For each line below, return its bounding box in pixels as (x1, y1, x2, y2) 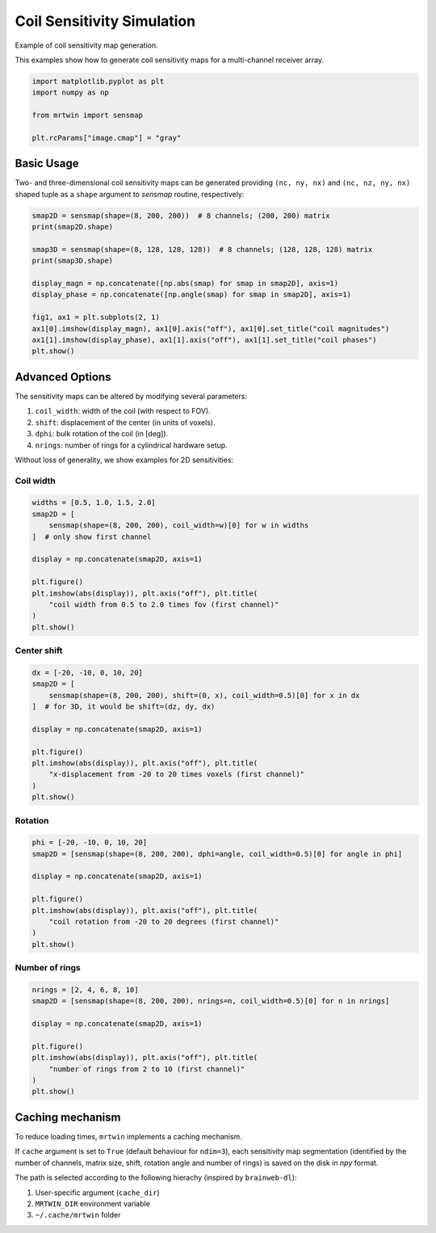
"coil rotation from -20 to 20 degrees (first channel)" (48, 917, 279, 927)
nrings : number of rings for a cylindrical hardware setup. (35, 440, 228, 450)
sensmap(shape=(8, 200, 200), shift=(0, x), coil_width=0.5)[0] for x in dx (48, 691, 360, 700)
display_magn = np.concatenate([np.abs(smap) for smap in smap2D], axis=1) (31, 279, 339, 288)
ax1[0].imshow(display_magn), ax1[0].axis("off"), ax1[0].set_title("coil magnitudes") (31, 324, 390, 333)
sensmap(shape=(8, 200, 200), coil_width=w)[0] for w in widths (48, 521, 309, 530)
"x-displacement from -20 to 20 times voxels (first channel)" (48, 770, 305, 779)
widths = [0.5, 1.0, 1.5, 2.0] (31, 498, 157, 507)
